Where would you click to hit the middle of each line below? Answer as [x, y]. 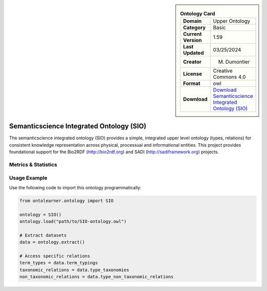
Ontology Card [198, 14]
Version [193, 41]
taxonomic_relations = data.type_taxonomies [74, 270]
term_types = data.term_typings [59, 263]
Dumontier [238, 62]
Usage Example [28, 178]
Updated [194, 53]
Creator [192, 62]
